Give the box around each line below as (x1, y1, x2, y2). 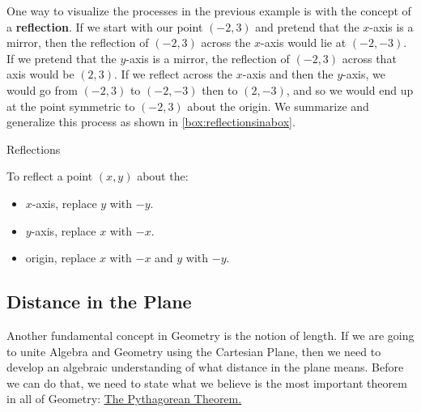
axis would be (6, 66, 74, 83)
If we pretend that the (6, 49, 117, 66)
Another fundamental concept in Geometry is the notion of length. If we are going (6, 326, 415, 343)
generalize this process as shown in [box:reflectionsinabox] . (6, 113, 296, 130)
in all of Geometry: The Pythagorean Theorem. (6, 390, 242, 407)
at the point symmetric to (6, 97, 135, 114)
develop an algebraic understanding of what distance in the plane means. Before (6, 359, 404, 376)
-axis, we (342, 66, 385, 83)
